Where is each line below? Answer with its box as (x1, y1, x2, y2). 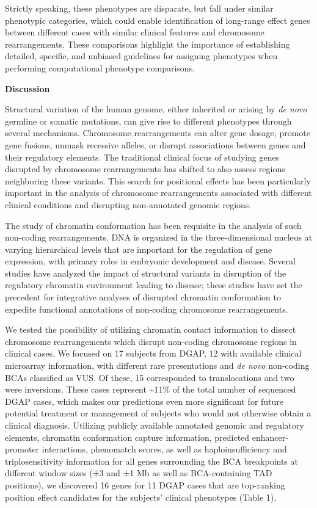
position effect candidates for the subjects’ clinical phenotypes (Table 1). (5, 490, 277, 503)
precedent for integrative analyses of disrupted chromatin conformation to (5, 291, 281, 303)
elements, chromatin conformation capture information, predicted (5, 430, 250, 443)
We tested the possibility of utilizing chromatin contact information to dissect (5, 323, 296, 336)
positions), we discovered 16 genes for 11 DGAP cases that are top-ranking (5, 478, 285, 491)
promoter (5, 443, 40, 455)
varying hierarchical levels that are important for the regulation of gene (5, 242, 272, 255)
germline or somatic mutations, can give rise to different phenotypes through (5, 114, 292, 127)
